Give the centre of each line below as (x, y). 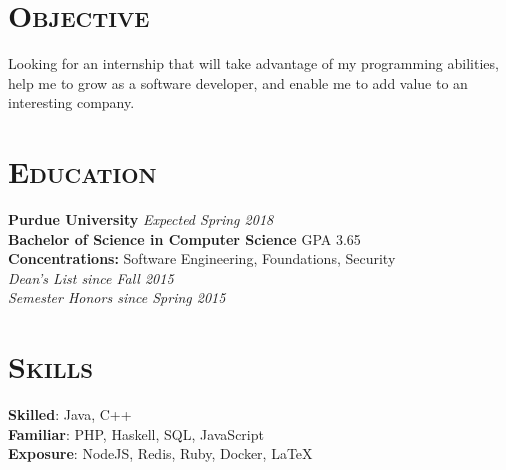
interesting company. (71, 102)
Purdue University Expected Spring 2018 (141, 219)
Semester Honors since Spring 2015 (117, 297)
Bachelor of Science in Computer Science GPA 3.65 (184, 238)
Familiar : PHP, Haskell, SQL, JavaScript (136, 433)
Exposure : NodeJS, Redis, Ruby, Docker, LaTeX (160, 453)
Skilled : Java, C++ (70, 414)
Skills (51, 366)
